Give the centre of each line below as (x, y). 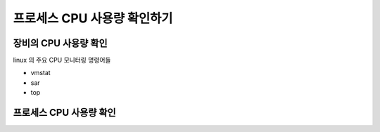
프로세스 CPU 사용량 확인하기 (93, 18)
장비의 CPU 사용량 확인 (60, 43)
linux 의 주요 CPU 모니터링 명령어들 (62, 60)
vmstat (40, 73)
